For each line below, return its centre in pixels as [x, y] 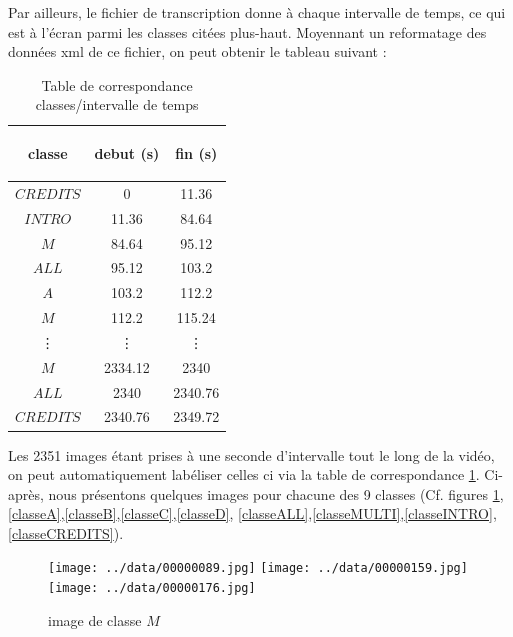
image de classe [95, 619]
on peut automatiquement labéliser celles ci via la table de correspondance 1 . [244, 474]
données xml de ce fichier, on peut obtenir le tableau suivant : [197, 51]
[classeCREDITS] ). [66, 532]
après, [26, 493]
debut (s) [127, 152]
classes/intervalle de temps [117, 104]
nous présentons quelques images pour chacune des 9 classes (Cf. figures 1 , [276, 493]
